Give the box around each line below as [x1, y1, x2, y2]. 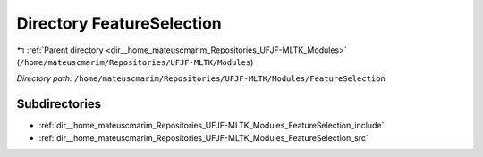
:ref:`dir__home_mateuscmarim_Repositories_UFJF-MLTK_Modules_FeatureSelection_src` [38, 132, 369, 143]
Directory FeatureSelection [16, 13, 223, 33]
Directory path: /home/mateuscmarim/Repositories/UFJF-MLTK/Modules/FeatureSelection [16, 73, 386, 84]
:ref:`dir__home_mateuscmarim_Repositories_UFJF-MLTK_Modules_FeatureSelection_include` [38, 120, 385, 131]
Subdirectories [16, 96, 102, 112]
